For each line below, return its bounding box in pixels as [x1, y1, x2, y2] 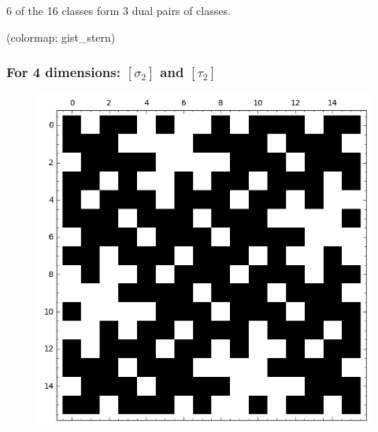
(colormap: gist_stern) [6, 28, 116, 45]
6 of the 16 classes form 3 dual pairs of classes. [6, 2, 231, 18]
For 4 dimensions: [6, 62, 120, 82]
